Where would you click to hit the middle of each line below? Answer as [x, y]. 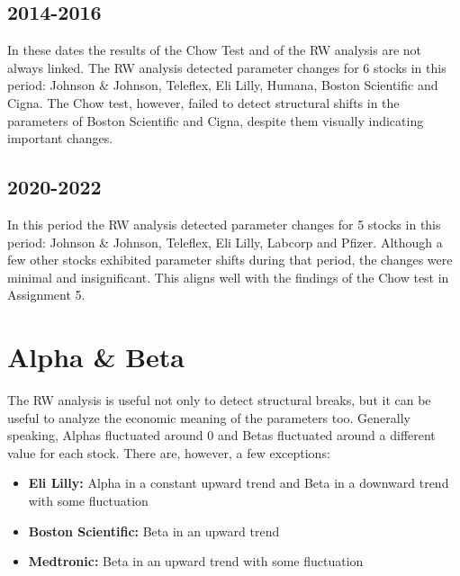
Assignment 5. [46, 295]
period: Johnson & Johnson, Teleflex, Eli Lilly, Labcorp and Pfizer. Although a [225, 242]
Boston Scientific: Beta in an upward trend [154, 531]
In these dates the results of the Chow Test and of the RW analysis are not [215, 50]
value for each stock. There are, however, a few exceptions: [169, 452]
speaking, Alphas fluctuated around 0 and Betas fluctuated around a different [221, 435]
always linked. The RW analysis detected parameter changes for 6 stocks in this [227, 67]
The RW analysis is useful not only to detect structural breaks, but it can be [219, 400]
